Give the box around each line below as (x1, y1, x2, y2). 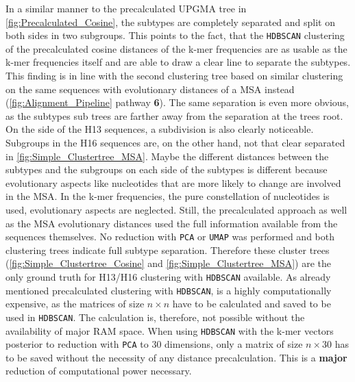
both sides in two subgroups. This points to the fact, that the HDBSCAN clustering (5, 28, 345, 42)
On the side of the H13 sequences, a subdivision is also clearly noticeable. (5, 122, 314, 136)
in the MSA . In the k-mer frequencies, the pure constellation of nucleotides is (5, 189, 330, 203)
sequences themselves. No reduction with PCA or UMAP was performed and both (5, 229, 334, 244)
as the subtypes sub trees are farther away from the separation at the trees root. (5, 108, 343, 123)
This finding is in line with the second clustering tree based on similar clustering (5, 68, 343, 83)
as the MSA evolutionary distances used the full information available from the (5, 216, 338, 230)
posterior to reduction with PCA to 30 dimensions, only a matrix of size (5, 337, 303, 351)
